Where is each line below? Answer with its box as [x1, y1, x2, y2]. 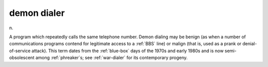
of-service [9, 48, 31, 54]
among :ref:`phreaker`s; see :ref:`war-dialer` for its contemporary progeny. [35, 55, 188, 61]
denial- [242, 41, 257, 47]
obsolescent [9, 55, 35, 61]
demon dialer [9, 7, 65, 18]
